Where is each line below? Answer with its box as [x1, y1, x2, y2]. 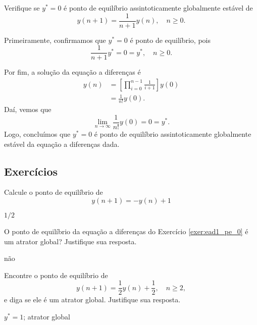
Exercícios [4, 163, 58, 179]
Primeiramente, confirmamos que [4, 34, 106, 45]
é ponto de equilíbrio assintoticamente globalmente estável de [64, 3, 253, 13]
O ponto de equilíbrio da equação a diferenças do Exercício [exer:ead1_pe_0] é [4, 226, 248, 236]
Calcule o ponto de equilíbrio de [4, 187, 103, 197]
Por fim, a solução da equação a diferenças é [4, 67, 141, 77]
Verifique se [4, 3, 40, 13]
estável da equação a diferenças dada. [4, 138, 120, 149]
